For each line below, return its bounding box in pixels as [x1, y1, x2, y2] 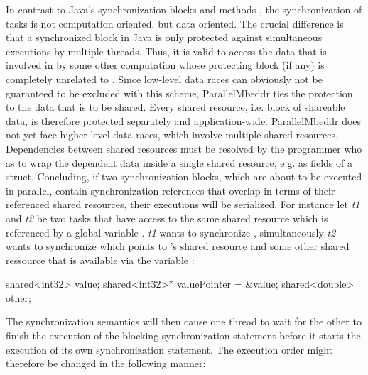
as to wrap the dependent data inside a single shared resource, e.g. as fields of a [6, 155, 352, 170]
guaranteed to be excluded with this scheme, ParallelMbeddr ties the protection [6, 85, 353, 100]
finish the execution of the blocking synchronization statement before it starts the [6, 328, 361, 343]
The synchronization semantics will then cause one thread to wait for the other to [6, 314, 362, 329]
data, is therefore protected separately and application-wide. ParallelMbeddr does [6, 113, 362, 128]
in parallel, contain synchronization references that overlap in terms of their [6, 183, 335, 197]
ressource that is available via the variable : [6, 252, 195, 267]
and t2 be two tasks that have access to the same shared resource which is [6, 210, 328, 225]
